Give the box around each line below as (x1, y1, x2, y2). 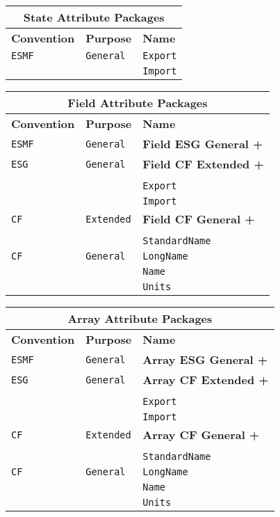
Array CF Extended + (142, 372, 269, 388)
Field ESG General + (142, 136, 263, 152)
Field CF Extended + (142, 156, 264, 172)
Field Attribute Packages (67, 95, 208, 111)
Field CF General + (142, 211, 255, 227)
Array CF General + (142, 427, 260, 443)
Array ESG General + (142, 351, 268, 367)
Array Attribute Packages (67, 310, 213, 326)
